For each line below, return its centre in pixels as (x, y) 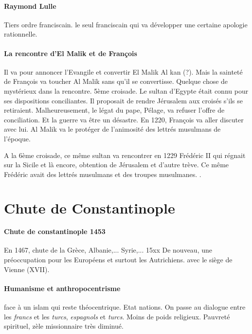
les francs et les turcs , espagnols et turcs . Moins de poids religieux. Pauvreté (117, 316)
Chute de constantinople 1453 (55, 231)
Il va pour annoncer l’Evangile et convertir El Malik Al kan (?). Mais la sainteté (123, 71)
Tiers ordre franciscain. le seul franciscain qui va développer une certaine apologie (126, 24)
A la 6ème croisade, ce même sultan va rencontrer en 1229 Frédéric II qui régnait (125, 155)
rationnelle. (21, 34)
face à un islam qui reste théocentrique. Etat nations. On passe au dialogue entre (125, 307)
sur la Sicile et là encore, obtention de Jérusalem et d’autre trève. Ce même (117, 165)
